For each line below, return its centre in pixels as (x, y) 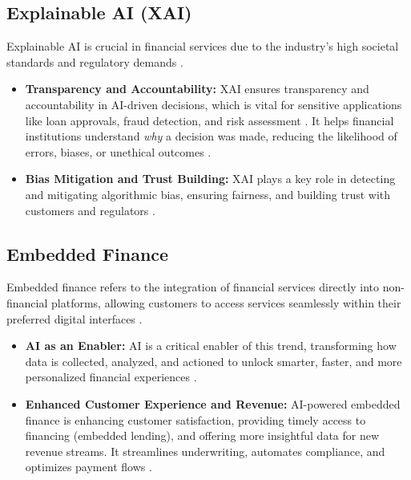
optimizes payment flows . (89, 467)
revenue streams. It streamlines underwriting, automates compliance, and (205, 451)
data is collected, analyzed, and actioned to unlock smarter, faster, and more (214, 361)
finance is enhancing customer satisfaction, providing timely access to (195, 419)
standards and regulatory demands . (95, 61)
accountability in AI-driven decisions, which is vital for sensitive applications (214, 104)
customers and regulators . (90, 210)
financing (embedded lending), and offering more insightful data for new (202, 435)
